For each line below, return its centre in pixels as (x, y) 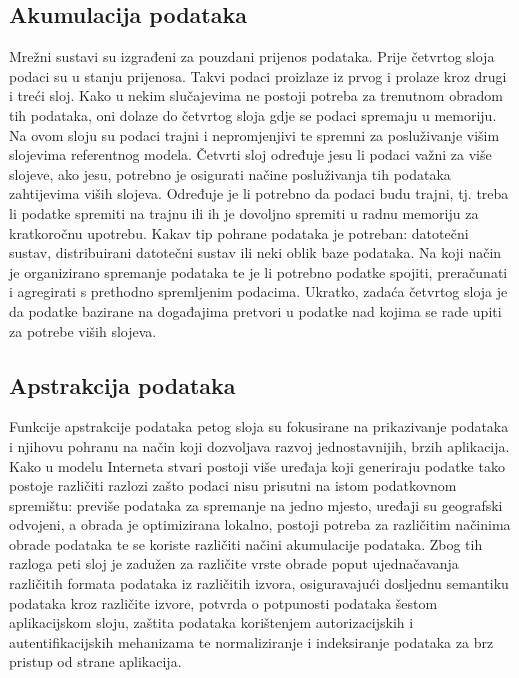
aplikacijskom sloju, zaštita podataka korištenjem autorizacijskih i (211, 622)
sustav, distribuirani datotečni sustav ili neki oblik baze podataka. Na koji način (255, 252)
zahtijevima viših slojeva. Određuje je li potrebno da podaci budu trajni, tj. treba (259, 193)
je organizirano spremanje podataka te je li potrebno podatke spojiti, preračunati (258, 271)
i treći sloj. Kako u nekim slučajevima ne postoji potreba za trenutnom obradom (256, 95)
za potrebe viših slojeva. (83, 330)
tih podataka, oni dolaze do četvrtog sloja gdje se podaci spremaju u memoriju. (253, 114)
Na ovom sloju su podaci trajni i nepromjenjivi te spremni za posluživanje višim (254, 134)
